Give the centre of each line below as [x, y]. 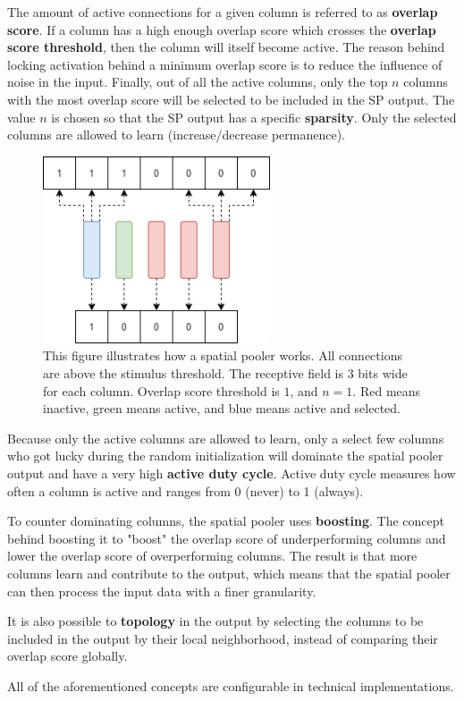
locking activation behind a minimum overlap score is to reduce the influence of [225, 64]
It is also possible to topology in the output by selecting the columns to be [215, 621]
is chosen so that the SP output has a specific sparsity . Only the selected [254, 117]
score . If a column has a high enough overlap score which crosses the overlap [222, 29]
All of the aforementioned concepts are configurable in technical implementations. [231, 685]
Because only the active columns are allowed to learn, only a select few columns [226, 438]
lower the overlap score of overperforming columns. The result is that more [212, 556]
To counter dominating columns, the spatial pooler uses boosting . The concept [226, 521]
